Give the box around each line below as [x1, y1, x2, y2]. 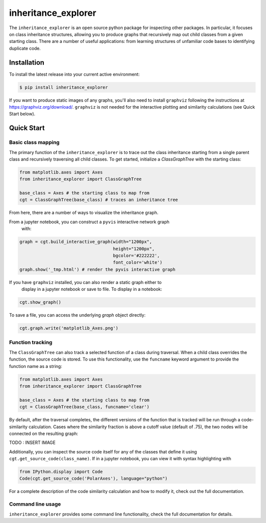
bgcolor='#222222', [113, 253, 160, 258]
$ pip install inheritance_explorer [19, 84, 108, 90]
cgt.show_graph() [19, 299, 62, 305]
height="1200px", [113, 246, 155, 251]
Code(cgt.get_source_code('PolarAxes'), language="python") [19, 476, 168, 482]
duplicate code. [9, 45, 41, 51]
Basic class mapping [9, 139, 60, 146]
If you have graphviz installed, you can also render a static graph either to [9, 279, 162, 285]
